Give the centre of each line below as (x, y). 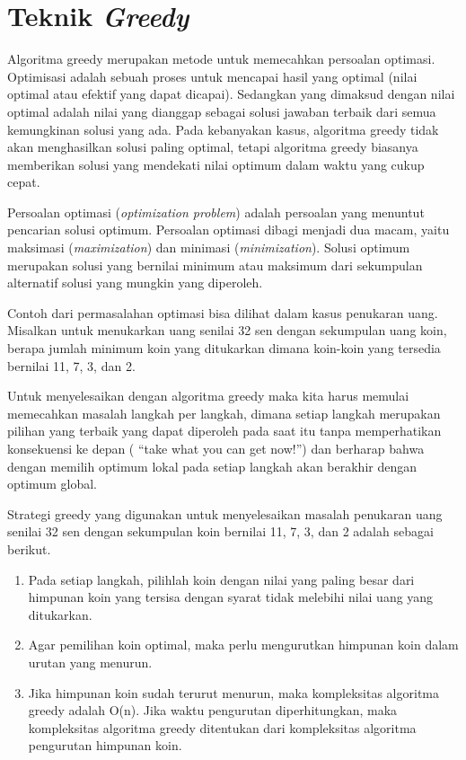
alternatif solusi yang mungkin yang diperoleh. (135, 283)
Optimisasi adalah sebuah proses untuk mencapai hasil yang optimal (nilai (212, 76)
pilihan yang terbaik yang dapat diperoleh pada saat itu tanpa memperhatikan (224, 431)
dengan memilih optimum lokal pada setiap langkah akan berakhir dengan (212, 466)
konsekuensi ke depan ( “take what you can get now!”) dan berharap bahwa (216, 448)
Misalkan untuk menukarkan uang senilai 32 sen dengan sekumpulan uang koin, (227, 330)
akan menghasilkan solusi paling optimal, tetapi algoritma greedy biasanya (213, 147)
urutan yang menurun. (90, 662)
